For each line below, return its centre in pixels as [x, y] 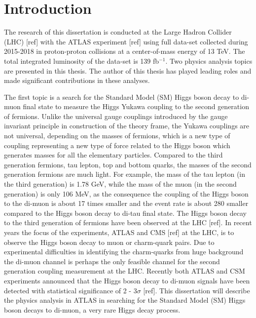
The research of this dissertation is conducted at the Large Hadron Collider [118, 32]
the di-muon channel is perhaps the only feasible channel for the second [112, 261]
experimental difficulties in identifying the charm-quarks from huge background [124, 252]
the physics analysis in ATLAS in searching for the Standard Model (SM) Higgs [125, 300]
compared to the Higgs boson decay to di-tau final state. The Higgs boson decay [125, 213]
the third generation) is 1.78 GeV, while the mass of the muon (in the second [120, 184]
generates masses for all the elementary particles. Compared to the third [113, 155]
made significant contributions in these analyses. [77, 80]
